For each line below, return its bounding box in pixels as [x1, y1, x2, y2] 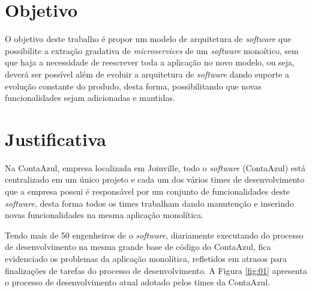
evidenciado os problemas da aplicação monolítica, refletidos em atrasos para [5, 252, 287, 264]
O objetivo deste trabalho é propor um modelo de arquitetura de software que [5, 32, 292, 45]
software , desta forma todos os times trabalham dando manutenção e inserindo [5, 196, 294, 209]
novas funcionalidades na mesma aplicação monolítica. [5, 208, 204, 221]
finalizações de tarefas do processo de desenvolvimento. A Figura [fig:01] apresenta [5, 264, 307, 276]
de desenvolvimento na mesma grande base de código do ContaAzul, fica [5, 240, 271, 253]
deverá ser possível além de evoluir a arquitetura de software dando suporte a [5, 67, 289, 80]
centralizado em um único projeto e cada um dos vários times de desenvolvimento [5, 173, 305, 186]
